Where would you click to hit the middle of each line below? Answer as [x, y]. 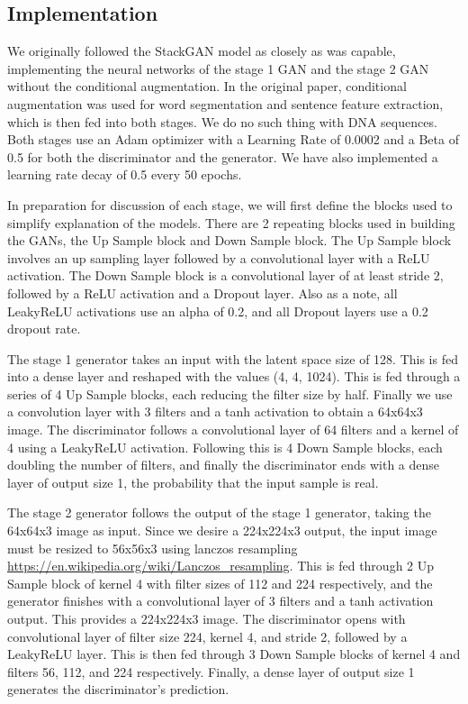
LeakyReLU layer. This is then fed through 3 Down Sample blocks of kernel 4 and [234, 654]
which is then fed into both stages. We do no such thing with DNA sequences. [222, 121]
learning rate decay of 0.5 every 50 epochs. [125, 174]
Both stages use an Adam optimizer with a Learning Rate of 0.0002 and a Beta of [233, 139]
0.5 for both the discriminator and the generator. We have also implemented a [223, 156]
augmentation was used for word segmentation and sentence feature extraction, [225, 103]
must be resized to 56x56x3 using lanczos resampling [153, 548]
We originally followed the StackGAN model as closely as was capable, [202, 51]
